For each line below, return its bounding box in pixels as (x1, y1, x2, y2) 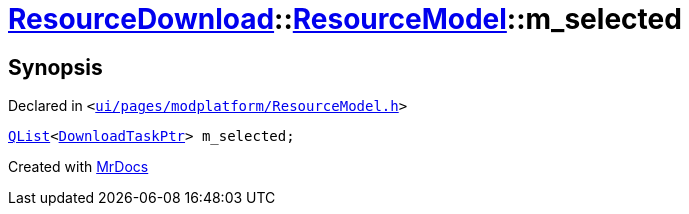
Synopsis (8, 54, 103, 80)
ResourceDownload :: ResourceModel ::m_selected (8, 2, 682, 36)
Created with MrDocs (8, 158, 149, 176)
